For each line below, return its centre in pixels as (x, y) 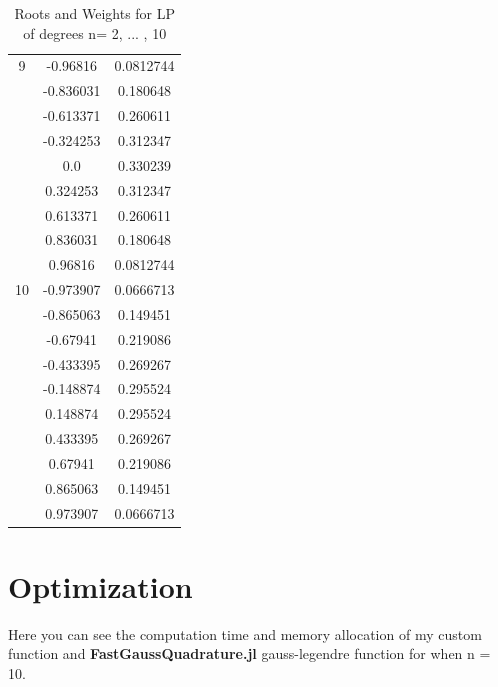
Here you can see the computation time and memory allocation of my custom (245, 633)
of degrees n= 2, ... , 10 (95, 32)
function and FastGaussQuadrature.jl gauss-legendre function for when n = (249, 653)
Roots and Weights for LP (95, 13)
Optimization (100, 585)
